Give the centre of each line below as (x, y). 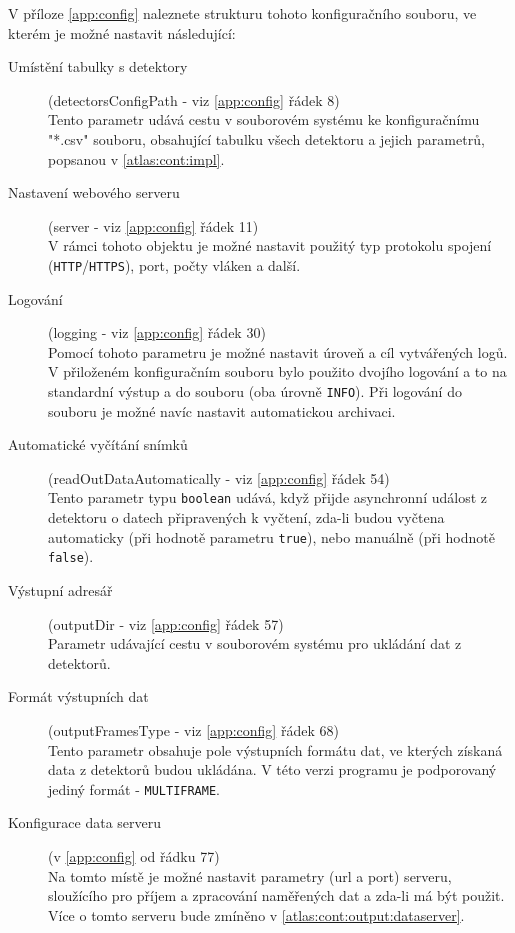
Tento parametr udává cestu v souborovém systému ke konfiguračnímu (264, 119)
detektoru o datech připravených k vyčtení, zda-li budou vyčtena (246, 517)
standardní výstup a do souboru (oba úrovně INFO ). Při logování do (255, 390)
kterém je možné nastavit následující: (122, 32)
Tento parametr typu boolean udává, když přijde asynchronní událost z (267, 497)
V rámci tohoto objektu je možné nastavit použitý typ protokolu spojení (270, 245)
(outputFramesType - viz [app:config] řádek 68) (193, 729)
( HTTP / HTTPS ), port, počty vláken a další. (174, 264)
